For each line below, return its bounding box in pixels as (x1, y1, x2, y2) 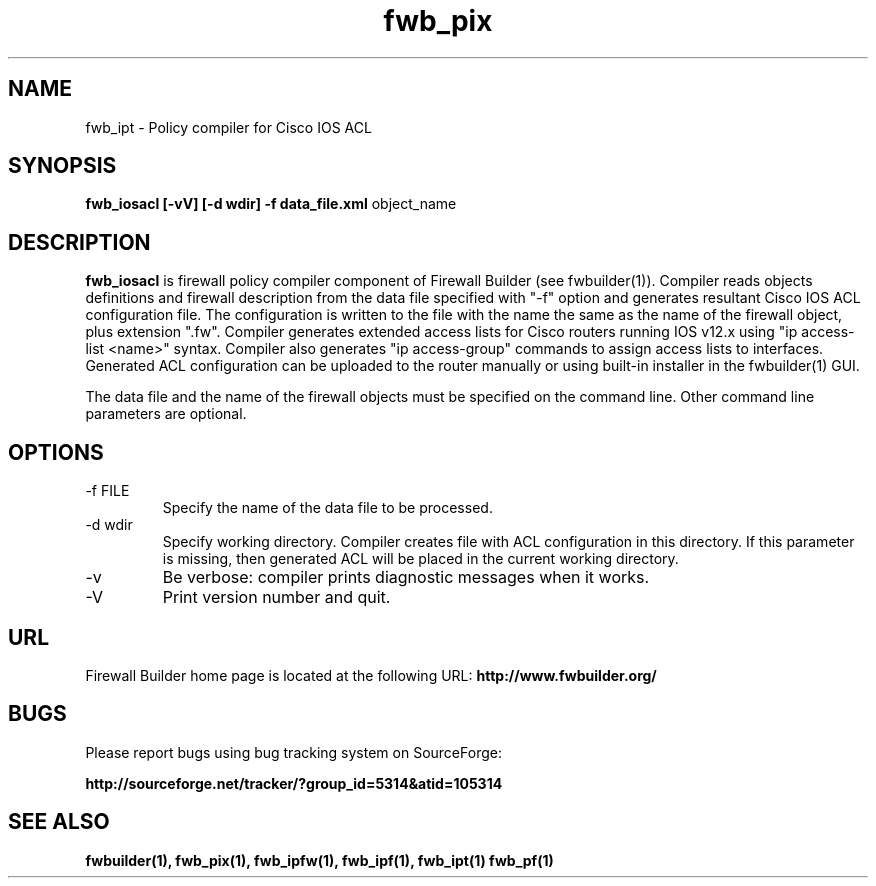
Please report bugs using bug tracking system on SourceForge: (85, 743, 502, 761)
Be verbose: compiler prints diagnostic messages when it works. (162, 567, 650, 588)
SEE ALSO (8, 809, 110, 835)
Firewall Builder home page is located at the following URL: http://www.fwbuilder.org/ (85, 666, 657, 684)
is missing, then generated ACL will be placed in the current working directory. (162, 550, 679, 568)
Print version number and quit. (162, 587, 391, 608)
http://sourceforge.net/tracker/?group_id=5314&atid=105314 (85, 774, 503, 792)
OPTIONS (8, 439, 104, 465)
